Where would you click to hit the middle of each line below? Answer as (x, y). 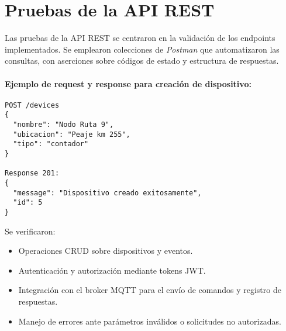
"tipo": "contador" (51, 144)
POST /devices (32, 105)
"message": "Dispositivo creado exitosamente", (107, 193)
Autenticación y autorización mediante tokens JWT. (112, 270)
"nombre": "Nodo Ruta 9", (63, 125)
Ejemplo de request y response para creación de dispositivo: (128, 83)
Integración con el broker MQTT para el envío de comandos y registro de (150, 290)
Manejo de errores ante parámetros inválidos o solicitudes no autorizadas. (150, 321)
